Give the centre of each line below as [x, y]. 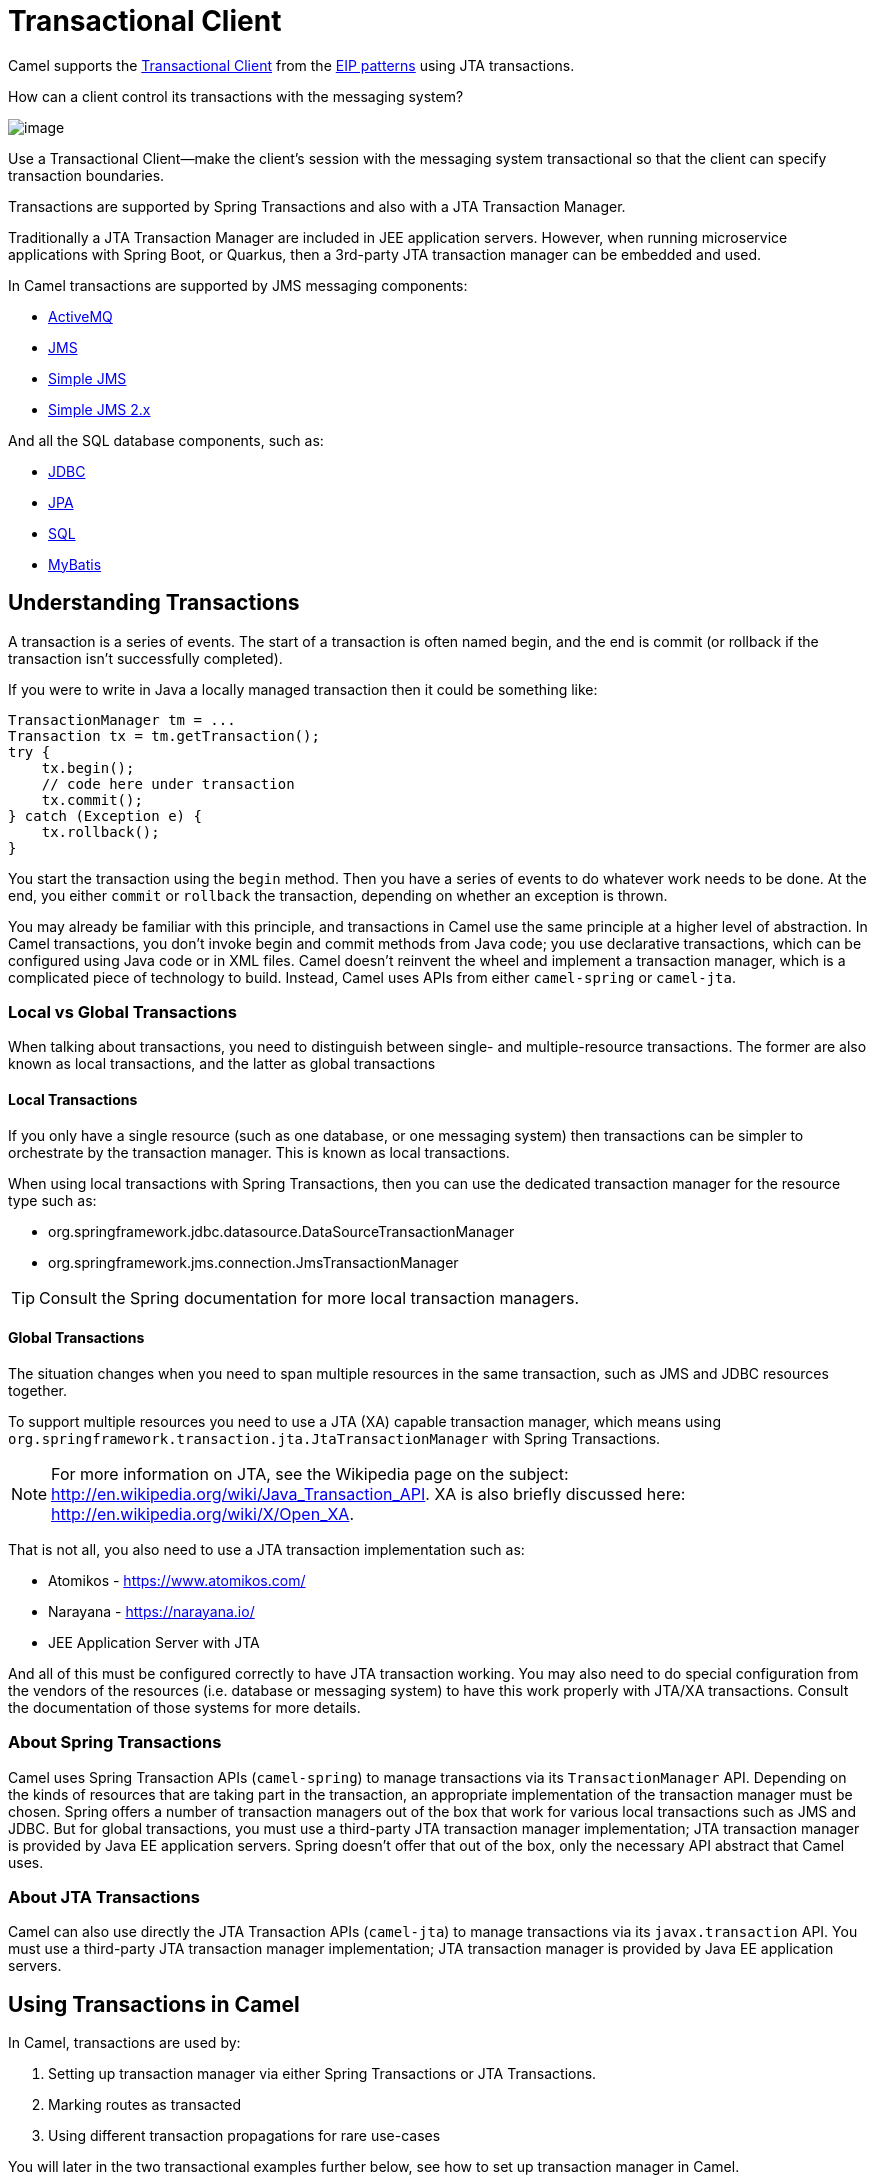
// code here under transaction [168, 783]
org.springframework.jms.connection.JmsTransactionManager [253, 1262]
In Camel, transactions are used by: [124, 2043]
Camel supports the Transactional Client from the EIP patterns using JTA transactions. [291, 65]
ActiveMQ [80, 316]
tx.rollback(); [100, 831]
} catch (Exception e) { [105, 815]
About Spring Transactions [115, 1742]
